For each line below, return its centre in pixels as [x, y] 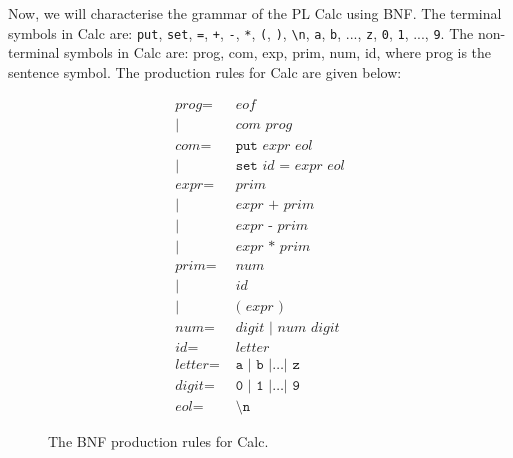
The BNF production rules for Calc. [158, 440]
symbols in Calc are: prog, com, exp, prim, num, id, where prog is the [278, 52]
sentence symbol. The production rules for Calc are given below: [205, 71]
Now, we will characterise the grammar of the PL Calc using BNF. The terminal [255, 13]
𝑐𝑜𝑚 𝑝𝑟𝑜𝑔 [264, 125]
